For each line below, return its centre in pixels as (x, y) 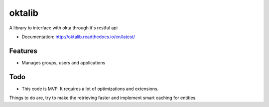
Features (23, 51)
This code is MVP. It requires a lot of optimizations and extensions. (90, 89)
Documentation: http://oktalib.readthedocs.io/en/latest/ (78, 37)
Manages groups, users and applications (64, 62)
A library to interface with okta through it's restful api (64, 28)
